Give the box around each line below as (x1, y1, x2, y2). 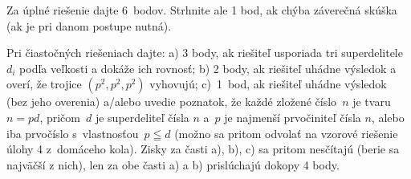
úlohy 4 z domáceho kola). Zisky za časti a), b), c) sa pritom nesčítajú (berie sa (6, 140, 400, 157)
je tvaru (352, 93, 391, 110)
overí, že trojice (6, 75, 82, 92)
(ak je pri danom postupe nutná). (6, 17, 172, 34)
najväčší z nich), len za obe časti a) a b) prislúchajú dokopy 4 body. (6, 156, 340, 173)
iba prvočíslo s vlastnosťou (6, 124, 139, 141)
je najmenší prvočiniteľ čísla (224, 108, 361, 125)
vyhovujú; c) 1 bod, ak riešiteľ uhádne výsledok (149, 75, 387, 92)
